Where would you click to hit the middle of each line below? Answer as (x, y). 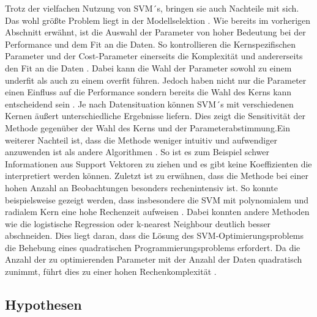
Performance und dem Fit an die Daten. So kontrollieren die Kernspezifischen (151, 44)
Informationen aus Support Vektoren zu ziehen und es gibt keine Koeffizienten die (158, 163)
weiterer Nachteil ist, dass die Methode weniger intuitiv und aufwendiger (141, 140)
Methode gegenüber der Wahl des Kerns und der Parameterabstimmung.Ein (148, 127)
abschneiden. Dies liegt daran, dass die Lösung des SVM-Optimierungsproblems (155, 235)
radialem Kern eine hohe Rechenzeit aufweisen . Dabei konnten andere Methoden (157, 212)
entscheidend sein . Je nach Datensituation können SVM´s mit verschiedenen (149, 104)
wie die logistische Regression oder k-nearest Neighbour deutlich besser (138, 223)
